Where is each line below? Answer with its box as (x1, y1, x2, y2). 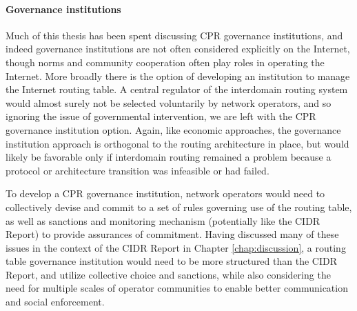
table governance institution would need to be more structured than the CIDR (6, 254, 337, 268)
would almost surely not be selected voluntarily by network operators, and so (6, 95, 331, 110)
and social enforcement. (6, 294, 105, 309)
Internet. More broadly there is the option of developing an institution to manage (6, 68, 350, 83)
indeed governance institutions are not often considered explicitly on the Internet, (6, 41, 350, 56)
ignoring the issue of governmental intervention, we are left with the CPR (6, 109, 316, 123)
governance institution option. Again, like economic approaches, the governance (6, 122, 341, 137)
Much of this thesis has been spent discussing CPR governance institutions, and (6, 28, 343, 42)
